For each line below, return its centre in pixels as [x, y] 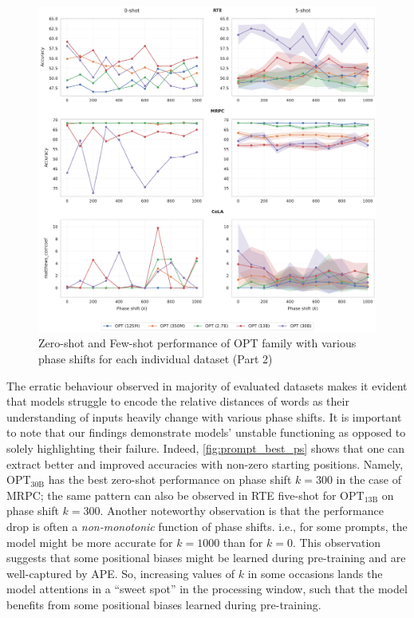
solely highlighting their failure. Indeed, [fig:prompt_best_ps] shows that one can [206, 448]
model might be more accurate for [90, 542]
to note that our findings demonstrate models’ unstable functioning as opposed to [206, 432]
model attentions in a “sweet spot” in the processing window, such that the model [207, 589]
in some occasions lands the [315, 573]
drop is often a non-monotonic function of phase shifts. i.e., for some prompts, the [207, 526]
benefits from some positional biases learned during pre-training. [164, 604]
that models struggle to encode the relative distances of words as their [178, 401]
